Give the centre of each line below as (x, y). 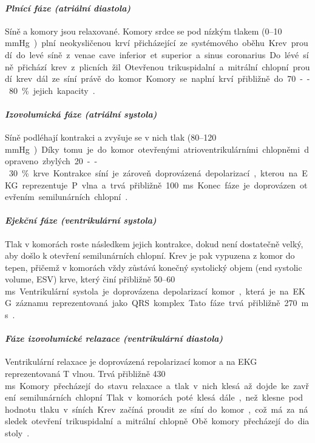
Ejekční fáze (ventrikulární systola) (81, 220)
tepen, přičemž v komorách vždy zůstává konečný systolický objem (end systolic (154, 267)
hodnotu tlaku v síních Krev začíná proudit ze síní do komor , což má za (150, 409)
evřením (20, 197)
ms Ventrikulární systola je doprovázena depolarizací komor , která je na (147, 291)
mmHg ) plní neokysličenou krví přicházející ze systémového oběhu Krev (146, 43)
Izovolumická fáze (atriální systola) (81, 114)
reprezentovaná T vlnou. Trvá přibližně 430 (85, 374)
